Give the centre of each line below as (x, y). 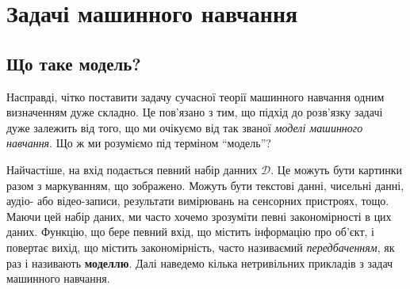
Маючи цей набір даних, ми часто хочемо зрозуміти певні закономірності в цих (199, 216)
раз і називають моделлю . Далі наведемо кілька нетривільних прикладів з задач (200, 262)
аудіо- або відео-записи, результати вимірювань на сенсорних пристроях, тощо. (198, 201)
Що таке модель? (74, 63)
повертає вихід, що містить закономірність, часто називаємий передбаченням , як (201, 247)
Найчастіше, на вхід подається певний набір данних (132, 169)
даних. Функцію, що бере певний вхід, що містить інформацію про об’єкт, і (190, 232)
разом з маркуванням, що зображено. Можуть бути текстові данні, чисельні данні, (205, 185)
